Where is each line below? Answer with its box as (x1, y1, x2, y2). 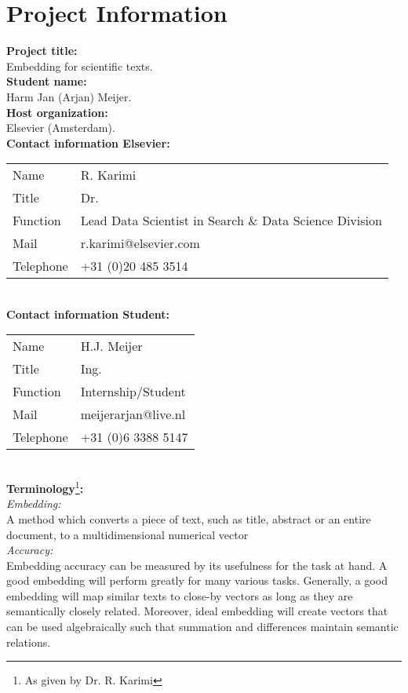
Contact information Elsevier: (6, 134, 170, 151)
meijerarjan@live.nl (80, 405, 186, 424)
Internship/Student (80, 382, 186, 401)
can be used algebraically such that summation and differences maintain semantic (6, 618, 399, 635)
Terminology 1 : (6, 478, 84, 496)
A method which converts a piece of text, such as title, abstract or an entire (6, 510, 371, 527)
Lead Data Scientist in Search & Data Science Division (80, 211, 382, 230)
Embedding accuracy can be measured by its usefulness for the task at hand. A (6, 556, 388, 573)
